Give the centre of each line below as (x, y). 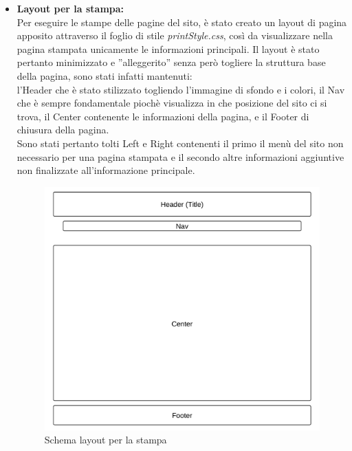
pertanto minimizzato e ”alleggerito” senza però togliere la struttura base (171, 62)
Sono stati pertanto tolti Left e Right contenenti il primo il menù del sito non (180, 143)
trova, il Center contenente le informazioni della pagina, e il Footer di (163, 116)
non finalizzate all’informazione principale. (106, 170)
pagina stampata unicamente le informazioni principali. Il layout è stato (168, 48)
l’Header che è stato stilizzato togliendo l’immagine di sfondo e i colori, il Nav (181, 89)
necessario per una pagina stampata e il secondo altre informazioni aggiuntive (180, 156)
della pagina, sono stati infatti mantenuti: (104, 75)
